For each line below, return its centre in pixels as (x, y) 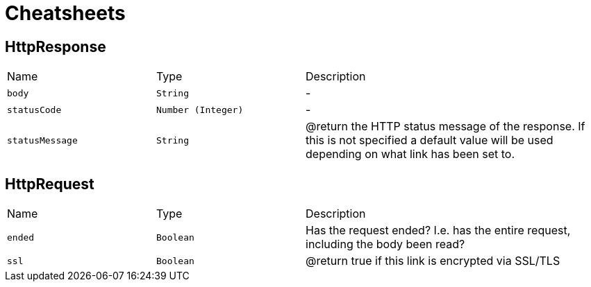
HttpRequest (50, 184)
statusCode (34, 110)
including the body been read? (385, 244)
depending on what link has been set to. (410, 154)
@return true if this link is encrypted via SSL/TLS (433, 261)
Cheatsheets (65, 13)
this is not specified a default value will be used (430, 140)
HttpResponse (56, 46)
